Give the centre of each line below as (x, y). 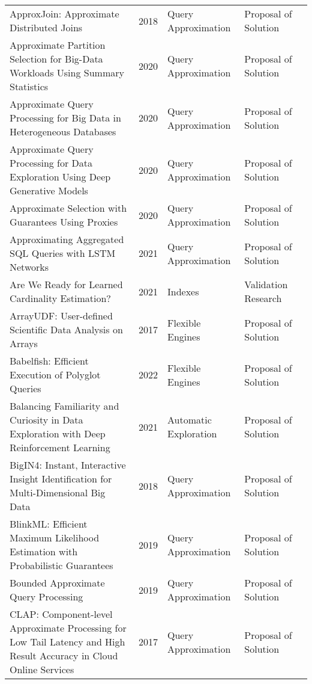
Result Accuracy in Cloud (64, 655)
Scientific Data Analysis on (66, 329)
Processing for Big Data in (65, 118)
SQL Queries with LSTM (63, 253)
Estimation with (44, 551)
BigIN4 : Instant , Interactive (68, 465)
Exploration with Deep (58, 433)
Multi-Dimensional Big (58, 492)
